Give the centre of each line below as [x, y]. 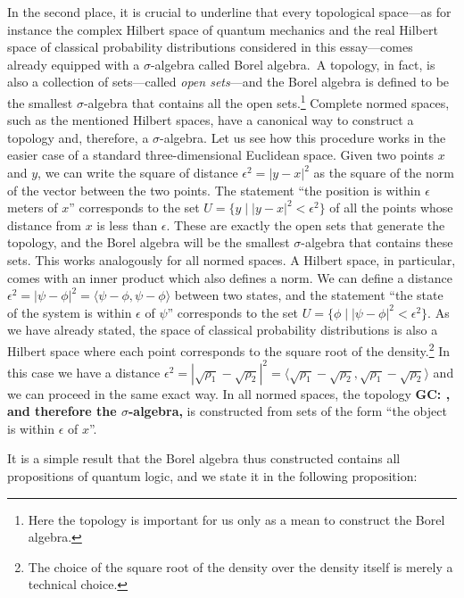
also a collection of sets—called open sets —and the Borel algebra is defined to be [228, 82]
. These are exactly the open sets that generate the [306, 224]
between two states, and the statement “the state [309, 295]
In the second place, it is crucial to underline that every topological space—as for [229, 12]
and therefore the [62, 411]
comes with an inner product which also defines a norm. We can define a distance [230, 277]
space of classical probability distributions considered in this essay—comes [210, 47]
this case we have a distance [84, 372]
